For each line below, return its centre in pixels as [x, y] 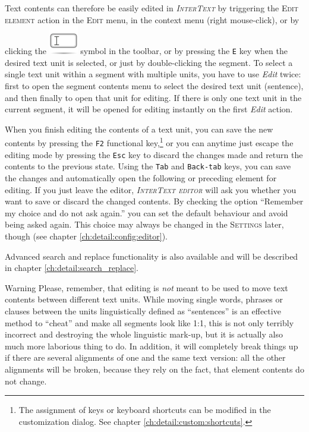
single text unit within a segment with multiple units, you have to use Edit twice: [153, 74]
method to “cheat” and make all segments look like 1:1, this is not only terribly [149, 322]
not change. [26, 381]
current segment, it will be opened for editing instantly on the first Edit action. [149, 109]
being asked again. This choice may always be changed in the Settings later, [144, 224]
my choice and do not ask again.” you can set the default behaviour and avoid [146, 212]
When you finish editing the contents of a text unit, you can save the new [139, 129]
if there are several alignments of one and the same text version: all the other [145, 357]
